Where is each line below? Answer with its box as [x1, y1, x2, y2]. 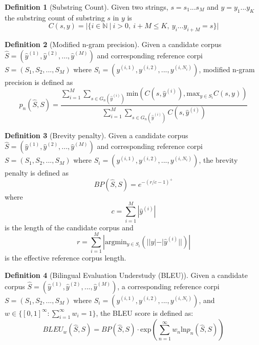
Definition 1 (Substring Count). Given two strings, [5, 2, 168, 12]
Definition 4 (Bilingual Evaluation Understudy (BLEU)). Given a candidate [5, 269, 248, 280]
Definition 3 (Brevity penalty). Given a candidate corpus [5, 130, 188, 140]
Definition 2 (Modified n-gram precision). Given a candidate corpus [5, 39, 222, 50]
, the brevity [199, 155, 238, 165]
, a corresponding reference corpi [117, 281, 220, 291]
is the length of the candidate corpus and [5, 222, 134, 232]
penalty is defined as [5, 167, 69, 178]
